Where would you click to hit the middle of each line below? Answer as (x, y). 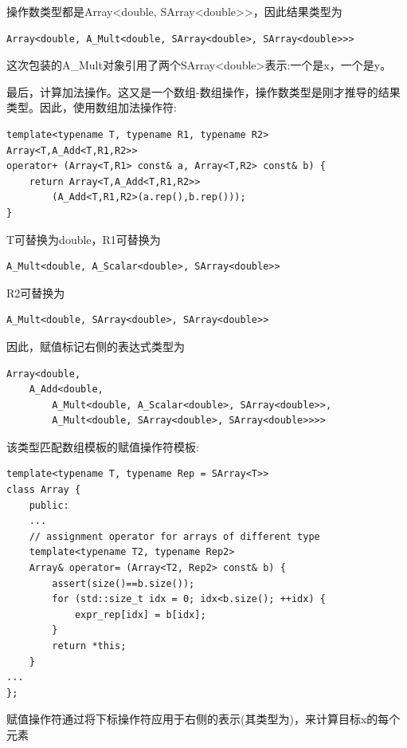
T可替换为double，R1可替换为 (84, 239)
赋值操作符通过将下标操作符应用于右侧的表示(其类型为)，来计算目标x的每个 (203, 719)
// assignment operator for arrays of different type (174, 536)
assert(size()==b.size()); (123, 583)
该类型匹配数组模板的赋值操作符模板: (103, 446)
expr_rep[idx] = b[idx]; (140, 614)
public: (49, 505)
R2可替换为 (36, 292)
